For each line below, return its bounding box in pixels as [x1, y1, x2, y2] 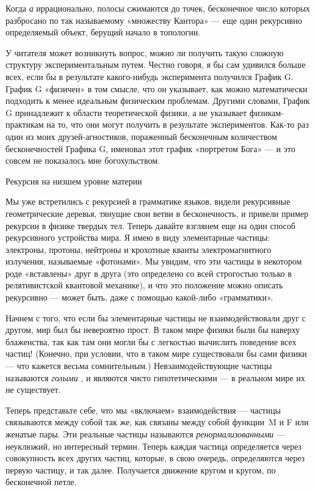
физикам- [249, 106, 284, 119]
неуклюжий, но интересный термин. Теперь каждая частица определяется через [5, 439, 302, 452]
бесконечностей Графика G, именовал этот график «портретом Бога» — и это [5, 142, 295, 155]
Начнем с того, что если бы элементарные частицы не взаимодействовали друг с [5, 311, 306, 324]
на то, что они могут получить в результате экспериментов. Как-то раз [46, 118, 309, 131]
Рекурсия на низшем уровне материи [5, 174, 142, 187]
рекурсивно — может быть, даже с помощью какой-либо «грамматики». [5, 291, 273, 304]
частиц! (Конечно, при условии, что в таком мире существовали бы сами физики [5, 347, 307, 360]
